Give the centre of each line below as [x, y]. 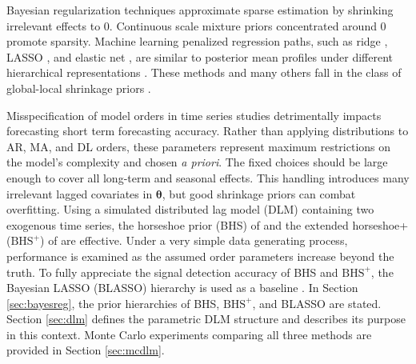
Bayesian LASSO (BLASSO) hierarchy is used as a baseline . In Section [182, 288]
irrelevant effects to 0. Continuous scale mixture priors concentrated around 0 [196, 25]
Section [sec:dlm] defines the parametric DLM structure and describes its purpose [206, 319]
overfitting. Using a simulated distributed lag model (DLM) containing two [190, 209]
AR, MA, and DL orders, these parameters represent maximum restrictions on [199, 146]
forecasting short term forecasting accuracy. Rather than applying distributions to [208, 131]
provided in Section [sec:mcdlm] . [86, 350]
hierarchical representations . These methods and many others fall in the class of [204, 72]
